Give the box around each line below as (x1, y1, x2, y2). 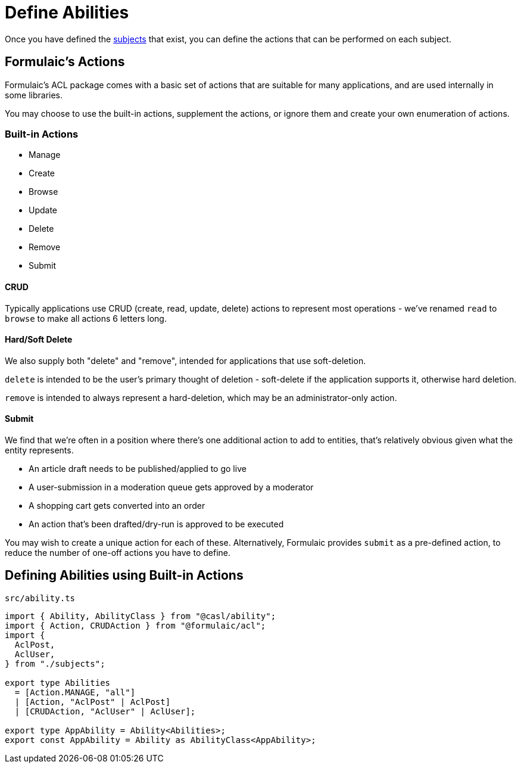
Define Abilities (5, 2, 129, 23)
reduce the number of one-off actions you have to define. (5, 548, 230, 558)
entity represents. (5, 445, 74, 455)
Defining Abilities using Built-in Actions (5, 568, 244, 583)
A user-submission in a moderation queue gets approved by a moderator (29, 482, 314, 492)
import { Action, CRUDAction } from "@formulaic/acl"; (5, 620, 266, 630)
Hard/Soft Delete (5, 334, 73, 345)
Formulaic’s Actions (5, 54, 125, 70)
